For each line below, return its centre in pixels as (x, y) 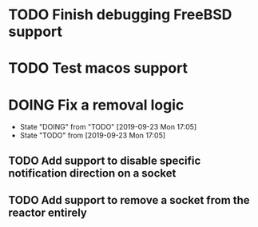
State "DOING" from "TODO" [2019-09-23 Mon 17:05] (108, 127)
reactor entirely (48, 213)
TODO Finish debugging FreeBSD (120, 15)
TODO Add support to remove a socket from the (129, 200)
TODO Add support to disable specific (105, 160)
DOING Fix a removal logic (96, 105)
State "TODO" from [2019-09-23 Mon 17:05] (93, 135)
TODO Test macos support (98, 68)
